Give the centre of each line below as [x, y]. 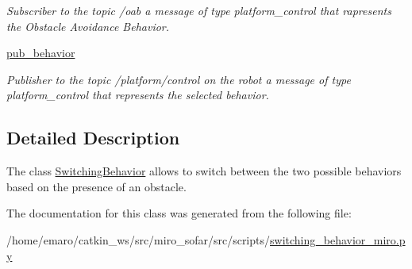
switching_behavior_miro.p [338, 239]
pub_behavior [41, 53]
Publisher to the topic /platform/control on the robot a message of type [179, 79]
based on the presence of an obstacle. [96, 186]
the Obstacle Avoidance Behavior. [88, 26]
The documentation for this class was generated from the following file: [179, 213]
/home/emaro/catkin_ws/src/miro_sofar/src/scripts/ [139, 239]
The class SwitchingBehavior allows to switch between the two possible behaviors [204, 171]
